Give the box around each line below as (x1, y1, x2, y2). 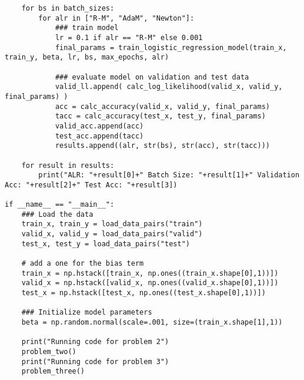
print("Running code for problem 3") (21, 357, 169, 366)
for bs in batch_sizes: (21, 4, 115, 12)
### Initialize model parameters (21, 308, 152, 317)
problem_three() (21, 367, 85, 376)
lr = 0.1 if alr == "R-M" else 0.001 (55, 33, 203, 42)
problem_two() (21, 347, 76, 356)
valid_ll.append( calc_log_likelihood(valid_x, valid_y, (55, 82, 283, 91)
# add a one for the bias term (21, 259, 144, 268)
